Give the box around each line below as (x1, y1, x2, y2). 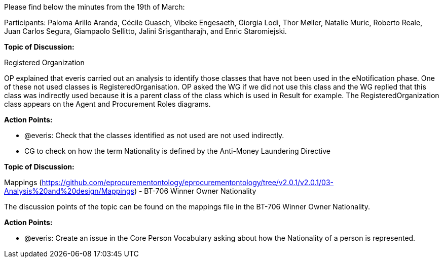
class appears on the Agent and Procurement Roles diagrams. (4, 100, 211, 108)
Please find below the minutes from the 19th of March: (4, 3, 185, 11)
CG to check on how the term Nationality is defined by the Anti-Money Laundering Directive (24, 147, 330, 155)
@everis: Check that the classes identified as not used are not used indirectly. (24, 131, 284, 140)
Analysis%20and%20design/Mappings (4, 187, 134, 195)
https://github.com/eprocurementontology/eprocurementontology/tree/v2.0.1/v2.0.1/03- (42, 178, 334, 187)
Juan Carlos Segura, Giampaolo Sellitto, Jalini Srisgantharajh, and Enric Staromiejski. (4, 27, 287, 35)
